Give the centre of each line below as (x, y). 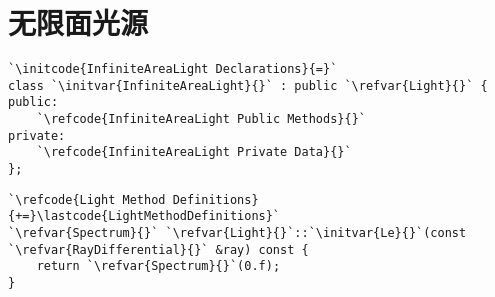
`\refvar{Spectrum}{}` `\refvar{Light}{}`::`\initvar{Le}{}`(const (237, 233)
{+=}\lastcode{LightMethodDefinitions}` (144, 216)
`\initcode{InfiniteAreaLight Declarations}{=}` (173, 69)
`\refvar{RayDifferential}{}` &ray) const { (158, 249)
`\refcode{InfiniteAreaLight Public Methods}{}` (201, 119)
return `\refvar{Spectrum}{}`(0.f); (158, 266)
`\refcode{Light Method (87, 199)
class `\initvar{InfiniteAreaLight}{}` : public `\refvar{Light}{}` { (248, 85)
